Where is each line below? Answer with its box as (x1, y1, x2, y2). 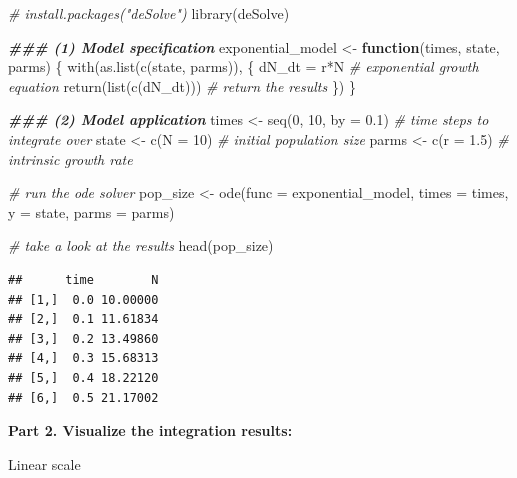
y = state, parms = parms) (8, 201, 175, 222)
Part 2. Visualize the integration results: (8, 420, 293, 441)
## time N (8, 272, 159, 287)
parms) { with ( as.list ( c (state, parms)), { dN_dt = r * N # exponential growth (8, 56, 479, 77)
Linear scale (8, 453, 81, 474)
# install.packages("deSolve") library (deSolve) (8, 3, 290, 23)
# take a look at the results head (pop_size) (8, 235, 274, 256)
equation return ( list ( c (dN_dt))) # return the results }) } (8, 75, 356, 96)
